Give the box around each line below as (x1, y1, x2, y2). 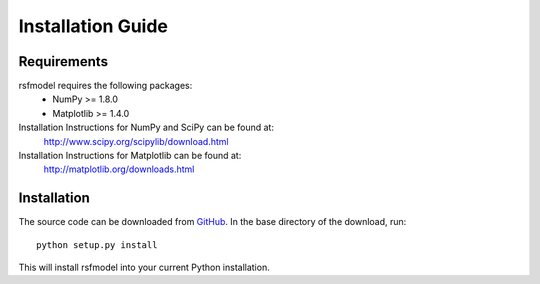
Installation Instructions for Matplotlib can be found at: (18, 150, 242, 162)
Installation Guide (18, 15, 169, 37)
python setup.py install (36, 239, 158, 250)
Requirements (18, 53, 109, 70)
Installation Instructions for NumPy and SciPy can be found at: (18, 121, 275, 134)
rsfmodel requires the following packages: (18, 80, 193, 92)
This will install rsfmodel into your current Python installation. (18, 261, 270, 274)
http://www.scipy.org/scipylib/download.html (43, 135, 229, 147)
